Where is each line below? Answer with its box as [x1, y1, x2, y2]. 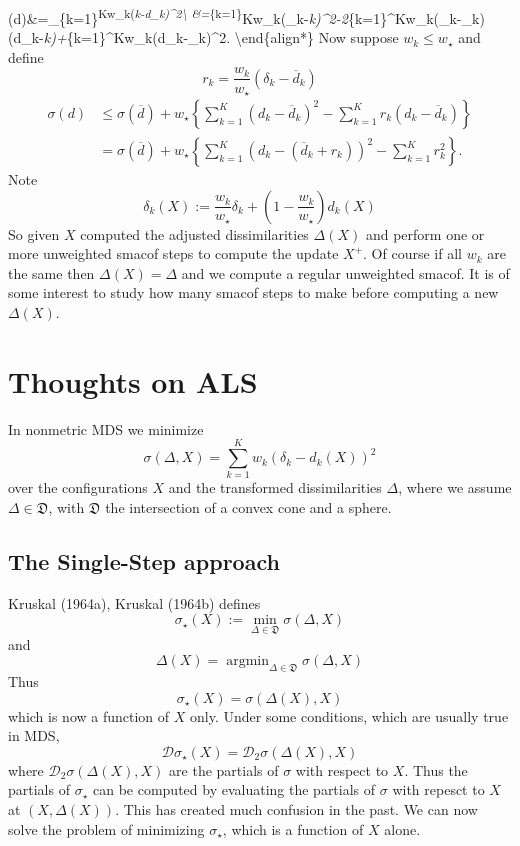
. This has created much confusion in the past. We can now [115, 798, 478, 819]
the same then [8, 262, 95, 283]
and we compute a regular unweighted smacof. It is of [181, 262, 510, 283]
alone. [384, 818, 421, 839]
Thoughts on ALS [8, 360, 258, 401]
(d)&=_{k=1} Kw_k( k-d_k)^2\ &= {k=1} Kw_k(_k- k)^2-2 [8, 5, 348, 28]
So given [8, 223, 60, 244]
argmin [226, 654, 270, 669]
